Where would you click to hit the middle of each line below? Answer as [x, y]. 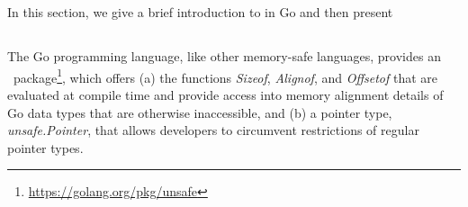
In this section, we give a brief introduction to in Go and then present [200, 12]
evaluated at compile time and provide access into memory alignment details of [225, 95]
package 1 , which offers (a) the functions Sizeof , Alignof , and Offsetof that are [225, 76]
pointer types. [45, 147]
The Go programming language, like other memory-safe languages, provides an [224, 56]
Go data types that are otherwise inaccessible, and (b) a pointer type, [200, 112]
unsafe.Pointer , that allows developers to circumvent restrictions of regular [213, 130]
